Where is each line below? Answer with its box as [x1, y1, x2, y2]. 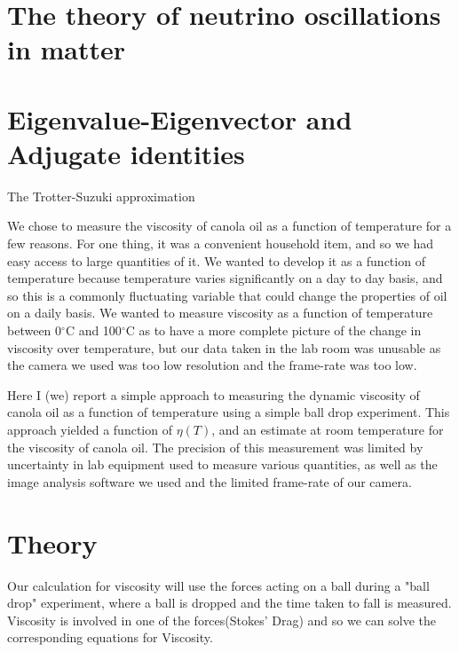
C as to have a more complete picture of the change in [125, 321, 422, 340]
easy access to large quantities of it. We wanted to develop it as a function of [7, 251, 425, 270]
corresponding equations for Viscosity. [7, 628, 213, 647]
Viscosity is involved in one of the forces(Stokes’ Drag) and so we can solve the [7, 610, 436, 629]
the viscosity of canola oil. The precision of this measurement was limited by [7, 437, 423, 456]
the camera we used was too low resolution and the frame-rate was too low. [7, 356, 417, 374]
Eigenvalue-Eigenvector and [7, 100, 352, 137]
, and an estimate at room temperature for [211, 420, 444, 438]
